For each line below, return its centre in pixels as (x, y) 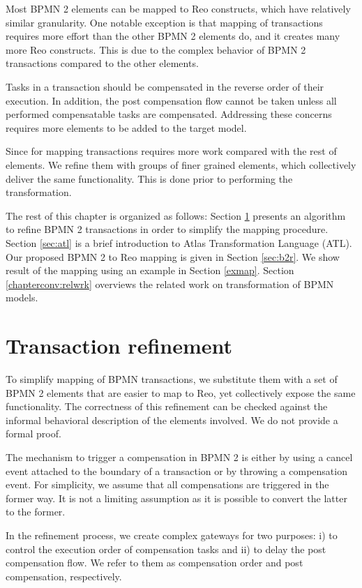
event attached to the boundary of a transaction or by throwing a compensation (176, 470)
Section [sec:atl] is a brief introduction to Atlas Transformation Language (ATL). (179, 242)
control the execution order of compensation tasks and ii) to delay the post (166, 549)
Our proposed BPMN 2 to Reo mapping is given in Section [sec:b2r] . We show (173, 256)
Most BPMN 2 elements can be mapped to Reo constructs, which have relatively (178, 8)
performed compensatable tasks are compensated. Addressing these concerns (169, 114)
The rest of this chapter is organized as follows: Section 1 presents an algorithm (176, 215)
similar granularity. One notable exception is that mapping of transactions (164, 22)
